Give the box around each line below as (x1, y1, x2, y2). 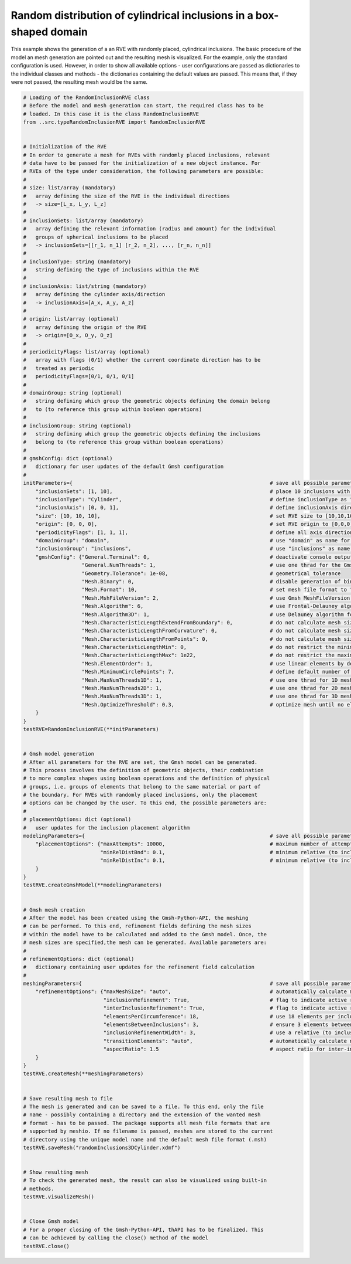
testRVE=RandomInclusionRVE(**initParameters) (23, 726, 159, 732)
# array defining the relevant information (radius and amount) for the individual (23, 226, 276, 232)
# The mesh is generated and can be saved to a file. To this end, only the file (23, 1103, 264, 1110)
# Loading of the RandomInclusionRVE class (23, 94, 150, 101)
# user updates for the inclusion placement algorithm (23, 824, 190, 831)
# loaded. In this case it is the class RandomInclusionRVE (23, 110, 199, 117)
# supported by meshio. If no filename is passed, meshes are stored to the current (23, 1128, 273, 1134)
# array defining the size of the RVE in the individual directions (23, 192, 230, 199)
